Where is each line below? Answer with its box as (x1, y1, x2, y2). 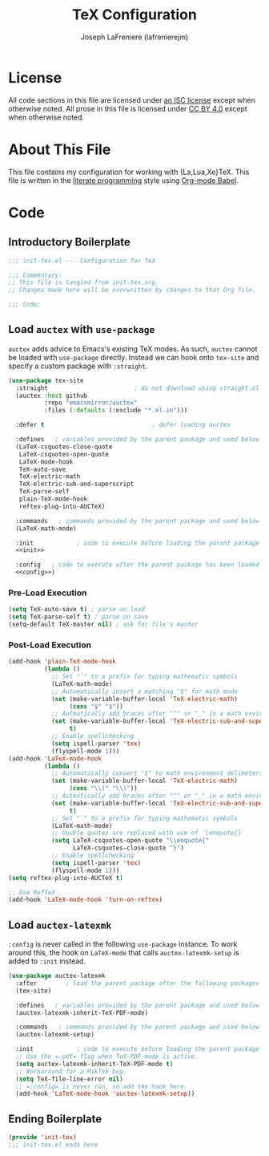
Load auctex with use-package (8, 322, 155, 336)
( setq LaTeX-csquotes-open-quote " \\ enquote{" (50, 837, 210, 845)
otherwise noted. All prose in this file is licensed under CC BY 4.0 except (8, 103, 248, 113)
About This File (8, 140, 111, 158)
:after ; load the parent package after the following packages (15, 979, 260, 988)
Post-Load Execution (8, 639, 92, 651)
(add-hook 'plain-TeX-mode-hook (8, 658, 116, 666)
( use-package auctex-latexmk (8, 972, 106, 980)
